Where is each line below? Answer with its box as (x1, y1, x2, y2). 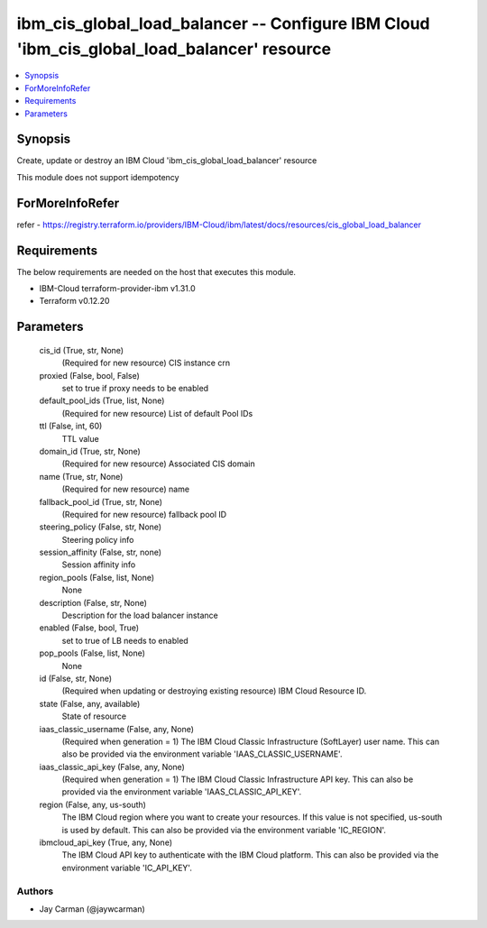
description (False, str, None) (39, 597, 148, 608)
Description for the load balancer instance (61, 610, 218, 621)
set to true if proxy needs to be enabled (61, 382, 209, 393)
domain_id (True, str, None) (39, 446, 142, 456)
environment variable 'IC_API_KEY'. (61, 862, 193, 873)
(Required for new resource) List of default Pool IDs (61, 408, 253, 418)
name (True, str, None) (39, 471, 124, 482)
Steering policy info (61, 534, 134, 545)
